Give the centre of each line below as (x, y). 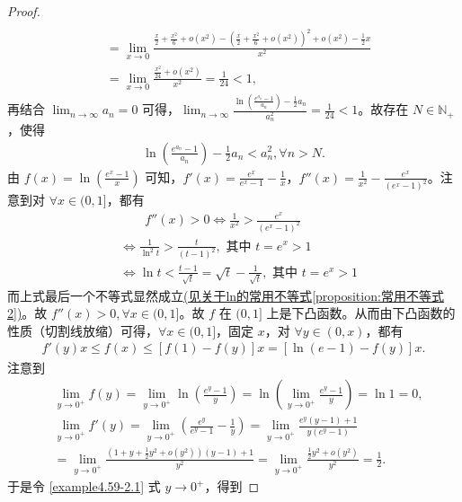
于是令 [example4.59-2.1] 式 (84, 486)
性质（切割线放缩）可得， (83, 330)
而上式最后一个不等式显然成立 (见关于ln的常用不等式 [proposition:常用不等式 (226, 295)
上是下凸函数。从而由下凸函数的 (361, 313)
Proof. (24, 11)
